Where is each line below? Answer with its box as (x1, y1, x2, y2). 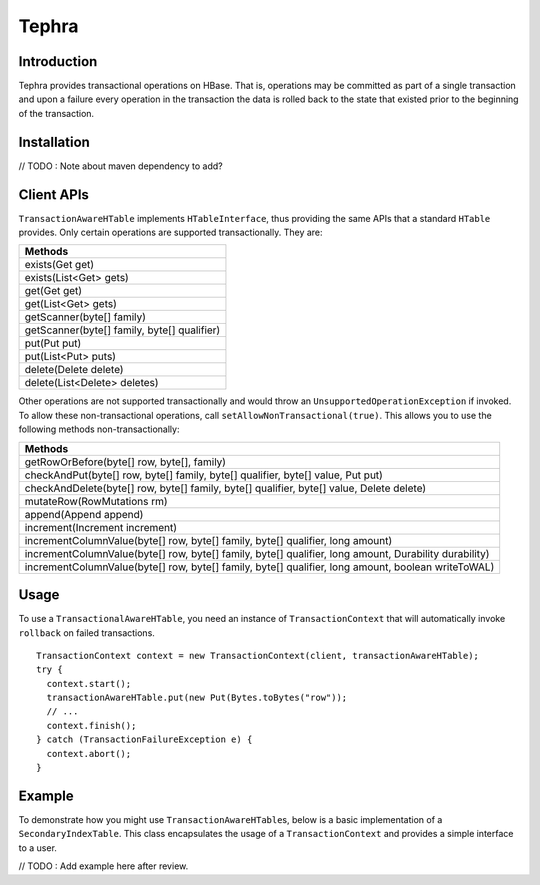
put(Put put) (24, 336, 82, 350)
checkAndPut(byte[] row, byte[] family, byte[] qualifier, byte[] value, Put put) (24, 468, 384, 482)
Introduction (18, 53, 98, 70)
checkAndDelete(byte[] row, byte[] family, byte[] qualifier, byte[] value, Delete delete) (24, 481, 427, 495)
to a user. (18, 841, 57, 854)
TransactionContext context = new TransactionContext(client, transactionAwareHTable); (36, 650, 480, 661)
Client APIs (18, 186, 90, 203)
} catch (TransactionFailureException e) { (36, 734, 253, 745)
